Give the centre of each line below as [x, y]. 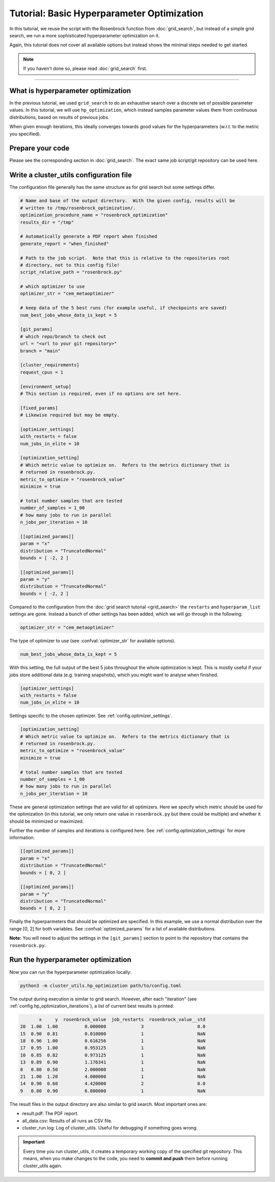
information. [22, 838]
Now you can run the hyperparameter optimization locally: [71, 972]
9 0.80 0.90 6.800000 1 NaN [113, 1091]
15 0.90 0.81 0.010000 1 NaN [113, 1034]
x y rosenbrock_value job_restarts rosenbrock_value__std [122, 1019]
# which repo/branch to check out [63, 336]
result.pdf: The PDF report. [50, 1114]
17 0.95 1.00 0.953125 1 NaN [113, 1048]
